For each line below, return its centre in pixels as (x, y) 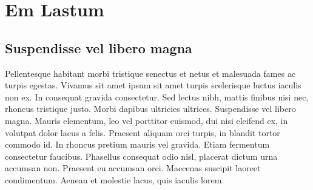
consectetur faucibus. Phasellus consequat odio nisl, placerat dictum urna (141, 156)
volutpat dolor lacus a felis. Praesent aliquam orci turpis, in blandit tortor (143, 132)
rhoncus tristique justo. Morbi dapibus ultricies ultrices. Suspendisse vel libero (150, 109)
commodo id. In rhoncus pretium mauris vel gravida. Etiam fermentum (137, 144)
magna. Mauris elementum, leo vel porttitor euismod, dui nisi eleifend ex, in (146, 120)
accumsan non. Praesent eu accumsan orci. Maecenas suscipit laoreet (133, 168)
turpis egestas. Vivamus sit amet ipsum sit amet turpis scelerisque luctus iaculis (153, 85)
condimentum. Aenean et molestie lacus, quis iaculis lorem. (115, 179)
